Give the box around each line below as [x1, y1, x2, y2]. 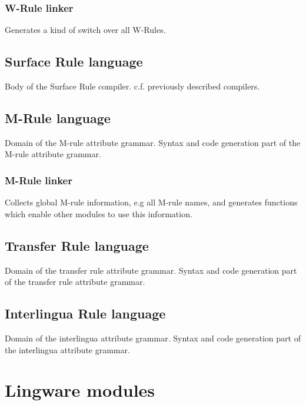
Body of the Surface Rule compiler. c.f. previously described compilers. [5, 80, 260, 92]
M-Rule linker [5, 172, 72, 187]
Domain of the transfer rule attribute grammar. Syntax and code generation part [5, 264, 297, 276]
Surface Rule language [5, 52, 143, 71]
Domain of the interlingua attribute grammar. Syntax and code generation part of [5, 332, 301, 344]
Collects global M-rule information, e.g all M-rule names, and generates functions [5, 196, 298, 208]
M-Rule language [5, 109, 111, 127]
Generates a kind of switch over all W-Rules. [5, 24, 166, 36]
